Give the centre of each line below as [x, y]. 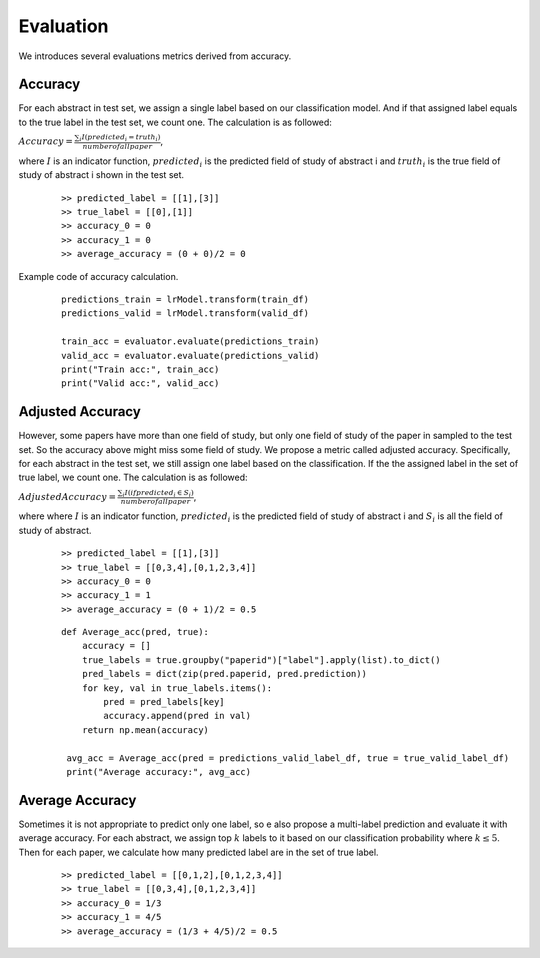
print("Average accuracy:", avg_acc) [159, 771]
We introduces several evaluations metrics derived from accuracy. [155, 56]
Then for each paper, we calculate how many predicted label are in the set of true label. [198, 852]
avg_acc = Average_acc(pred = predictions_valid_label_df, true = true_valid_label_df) [288, 758]
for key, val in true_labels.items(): [177, 688]
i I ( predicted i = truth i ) [120, 138]
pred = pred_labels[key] [164, 702]
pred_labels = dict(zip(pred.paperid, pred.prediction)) [224, 674]
